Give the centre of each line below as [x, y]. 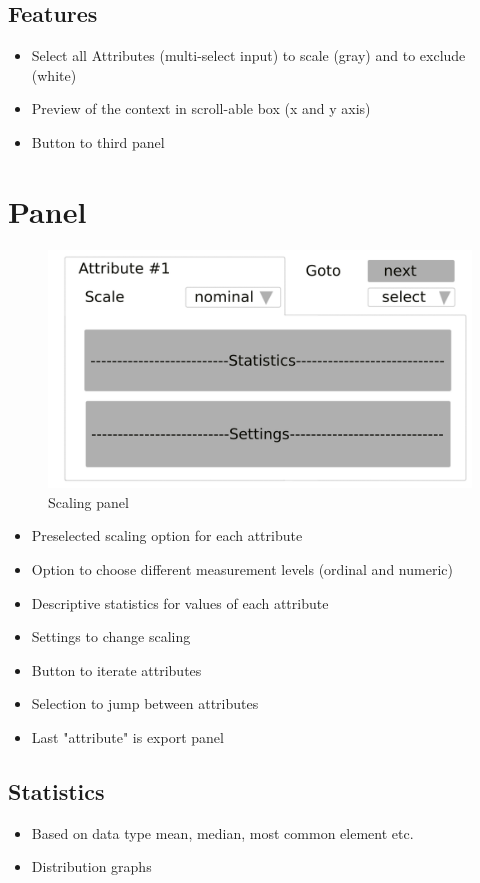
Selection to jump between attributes [145, 703]
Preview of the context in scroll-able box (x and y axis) [201, 108]
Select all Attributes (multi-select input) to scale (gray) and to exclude [248, 55]
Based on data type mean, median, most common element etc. [222, 832]
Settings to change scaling [111, 636]
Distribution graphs [91, 866]
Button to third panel [98, 141]
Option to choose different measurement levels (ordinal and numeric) [242, 568]
